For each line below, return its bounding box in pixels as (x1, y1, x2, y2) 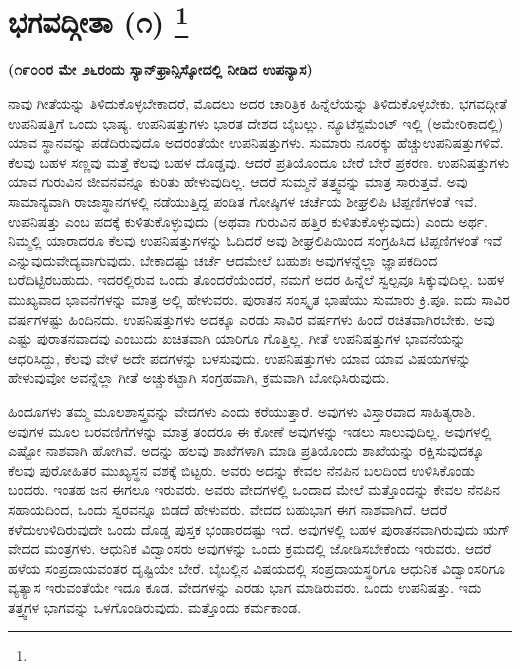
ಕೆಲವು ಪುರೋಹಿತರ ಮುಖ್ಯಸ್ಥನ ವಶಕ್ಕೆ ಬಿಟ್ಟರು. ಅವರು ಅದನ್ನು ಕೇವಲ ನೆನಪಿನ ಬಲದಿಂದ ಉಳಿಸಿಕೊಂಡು (8, 459, 475, 480)
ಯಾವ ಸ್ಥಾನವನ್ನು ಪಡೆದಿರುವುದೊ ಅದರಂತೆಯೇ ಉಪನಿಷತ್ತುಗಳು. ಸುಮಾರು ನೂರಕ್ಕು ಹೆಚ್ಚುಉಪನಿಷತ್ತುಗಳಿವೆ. (8, 132, 504, 153)
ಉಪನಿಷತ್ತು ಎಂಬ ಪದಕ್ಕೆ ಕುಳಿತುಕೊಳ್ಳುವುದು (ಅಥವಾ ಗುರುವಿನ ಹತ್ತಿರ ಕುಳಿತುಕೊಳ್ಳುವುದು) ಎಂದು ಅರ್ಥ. (8, 210, 488, 231)
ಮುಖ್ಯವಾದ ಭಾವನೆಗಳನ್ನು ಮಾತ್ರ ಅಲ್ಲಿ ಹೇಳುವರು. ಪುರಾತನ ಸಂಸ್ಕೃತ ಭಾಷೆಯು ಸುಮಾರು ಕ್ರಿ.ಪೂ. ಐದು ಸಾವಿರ (8, 288, 510, 309)
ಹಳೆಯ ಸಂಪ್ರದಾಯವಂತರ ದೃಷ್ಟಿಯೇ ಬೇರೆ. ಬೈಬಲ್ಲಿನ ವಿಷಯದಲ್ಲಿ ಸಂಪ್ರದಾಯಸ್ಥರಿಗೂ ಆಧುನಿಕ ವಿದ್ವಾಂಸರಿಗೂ (8, 557, 506, 578)
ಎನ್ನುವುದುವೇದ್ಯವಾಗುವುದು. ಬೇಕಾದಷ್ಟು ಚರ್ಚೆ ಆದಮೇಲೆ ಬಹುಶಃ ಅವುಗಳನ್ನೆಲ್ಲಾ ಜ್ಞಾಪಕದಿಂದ (8, 249, 438, 270)
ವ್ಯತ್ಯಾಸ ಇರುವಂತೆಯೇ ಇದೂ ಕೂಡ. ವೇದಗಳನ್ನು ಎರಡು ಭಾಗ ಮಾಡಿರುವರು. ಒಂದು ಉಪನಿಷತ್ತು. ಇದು (8, 577, 482, 598)
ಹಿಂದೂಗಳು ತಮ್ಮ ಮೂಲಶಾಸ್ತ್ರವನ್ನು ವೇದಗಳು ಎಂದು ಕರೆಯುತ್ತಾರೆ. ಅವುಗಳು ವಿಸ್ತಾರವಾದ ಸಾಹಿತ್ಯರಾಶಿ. (8, 400, 476, 421)
